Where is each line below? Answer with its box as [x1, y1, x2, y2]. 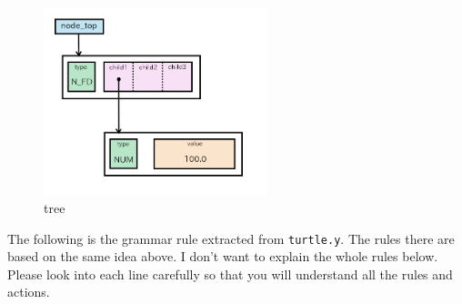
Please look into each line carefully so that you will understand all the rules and [7, 264, 453, 283]
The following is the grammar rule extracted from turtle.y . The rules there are [7, 228, 455, 248]
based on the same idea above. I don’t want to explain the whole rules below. [7, 247, 438, 266]
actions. [7, 282, 50, 301]
